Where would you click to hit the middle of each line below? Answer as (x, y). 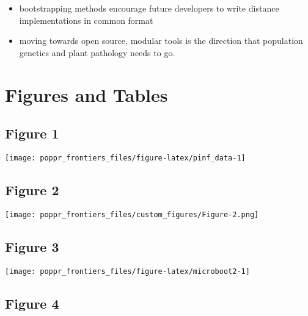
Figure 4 (32, 303)
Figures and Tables (86, 94)
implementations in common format (86, 20)
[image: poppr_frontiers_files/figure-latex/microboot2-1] (127, 271)
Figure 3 (32, 246)
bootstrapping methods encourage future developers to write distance (149, 8)
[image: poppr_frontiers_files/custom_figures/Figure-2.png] (132, 214)
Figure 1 (32, 133)
